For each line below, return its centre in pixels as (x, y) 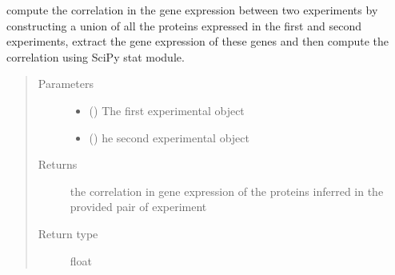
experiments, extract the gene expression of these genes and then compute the (198, 41)
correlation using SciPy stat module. (96, 56)
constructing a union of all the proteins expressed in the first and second (184, 25)
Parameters (66, 84)
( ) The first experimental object (167, 110)
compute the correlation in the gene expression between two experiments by (192, 10)
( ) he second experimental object (169, 137)
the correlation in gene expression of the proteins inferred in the (227, 191)
